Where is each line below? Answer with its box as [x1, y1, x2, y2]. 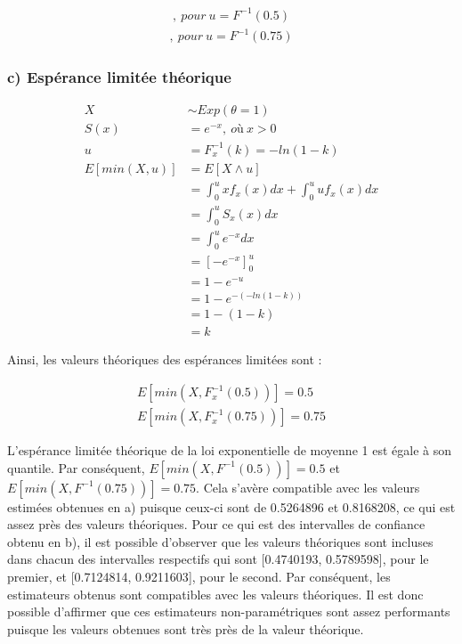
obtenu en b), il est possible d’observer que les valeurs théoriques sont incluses [7, 532, 434, 550]
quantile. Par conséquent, [7, 458, 145, 477]
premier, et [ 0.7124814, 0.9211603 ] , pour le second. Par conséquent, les [7, 567, 391, 586]
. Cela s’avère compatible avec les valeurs [196, 477, 420, 496]
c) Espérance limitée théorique [7, 65, 231, 87]
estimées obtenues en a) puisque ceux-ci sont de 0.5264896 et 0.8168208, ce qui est [7, 497, 456, 516]
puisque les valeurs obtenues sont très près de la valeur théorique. [7, 619, 364, 638]
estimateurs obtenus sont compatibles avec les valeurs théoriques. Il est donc [7, 584, 424, 603]
